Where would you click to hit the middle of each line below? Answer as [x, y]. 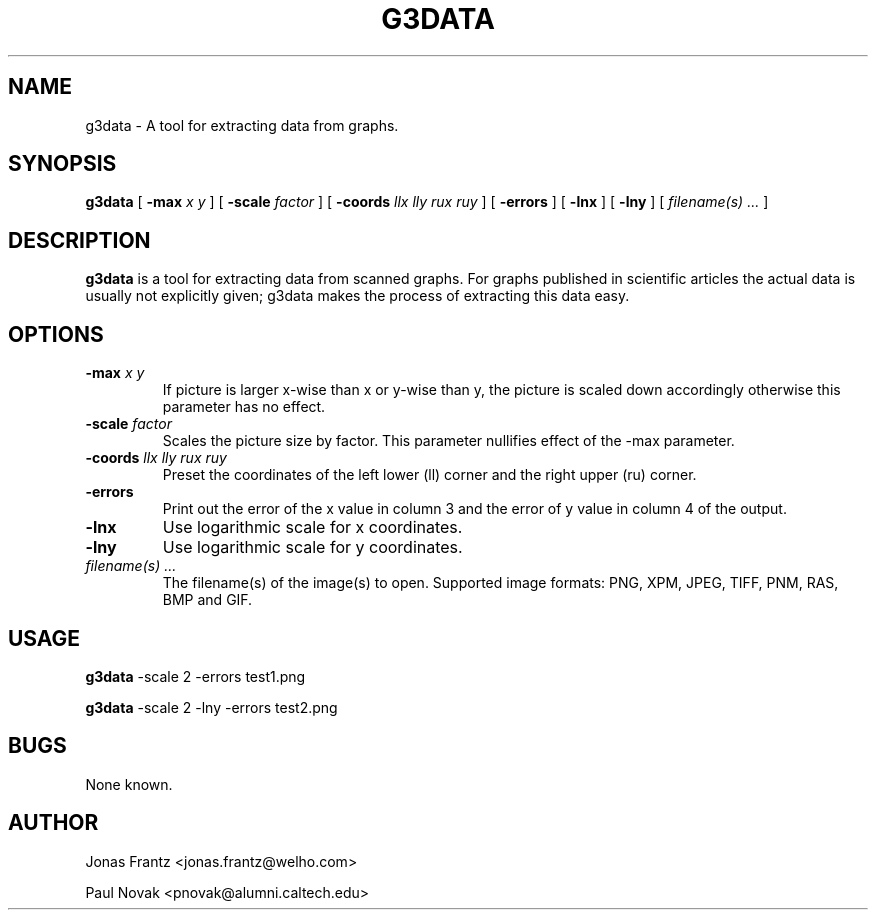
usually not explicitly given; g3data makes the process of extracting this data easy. [357, 296]
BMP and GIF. [207, 600]
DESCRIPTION [79, 240]
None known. [129, 784]
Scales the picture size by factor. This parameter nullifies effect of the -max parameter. [448, 441]
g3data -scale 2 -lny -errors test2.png [211, 707]
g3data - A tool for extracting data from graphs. [242, 125]
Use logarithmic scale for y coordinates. [312, 547]
